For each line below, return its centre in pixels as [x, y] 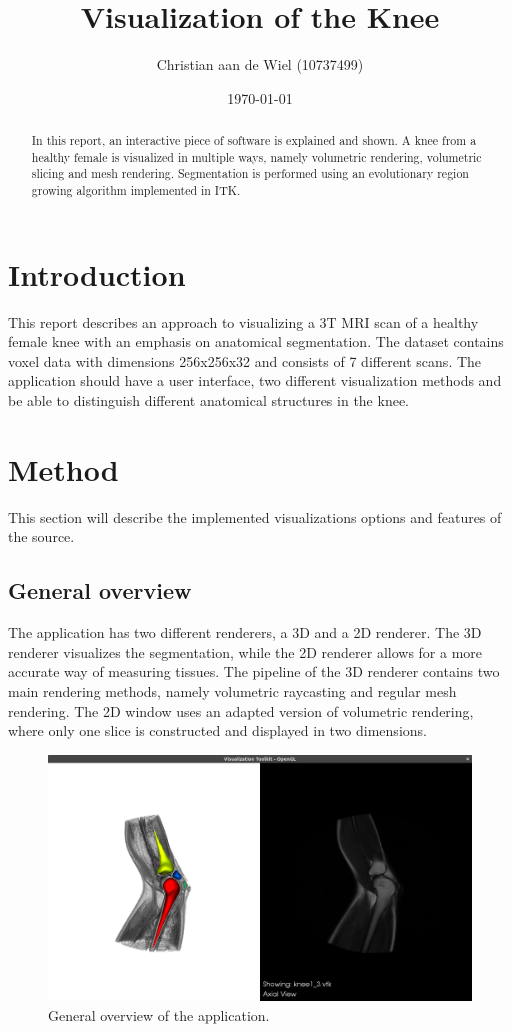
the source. [41, 536]
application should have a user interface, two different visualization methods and [255, 380]
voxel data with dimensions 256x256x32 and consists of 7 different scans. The [245, 360]
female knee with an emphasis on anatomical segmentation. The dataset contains [256, 341]
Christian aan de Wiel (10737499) [260, 64]
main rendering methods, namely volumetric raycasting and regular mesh [232, 690]
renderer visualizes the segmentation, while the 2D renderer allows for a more [245, 651]
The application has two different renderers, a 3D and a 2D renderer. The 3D [245, 632]
